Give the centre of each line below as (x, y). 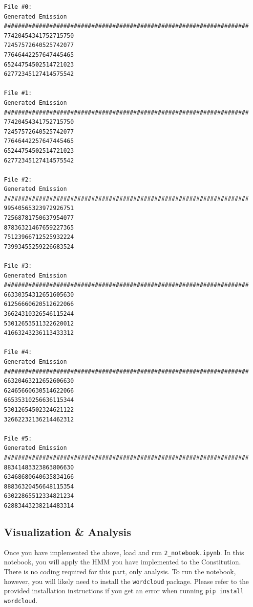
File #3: (18, 266)
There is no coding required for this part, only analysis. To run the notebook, (120, 571)
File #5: (18, 438)
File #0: (18, 7)
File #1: (18, 93)
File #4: (18, 352)
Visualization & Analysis (68, 531)
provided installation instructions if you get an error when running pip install (124, 591)
